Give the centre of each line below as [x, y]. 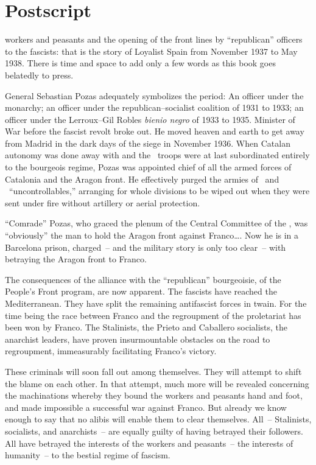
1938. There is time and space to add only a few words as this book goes [140, 63]
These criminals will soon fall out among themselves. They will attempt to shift [153, 371]
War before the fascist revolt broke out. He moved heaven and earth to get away [155, 131]
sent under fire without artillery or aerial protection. [103, 202]
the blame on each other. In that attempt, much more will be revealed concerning [157, 383]
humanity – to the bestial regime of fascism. [88, 455]
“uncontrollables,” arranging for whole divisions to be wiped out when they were [159, 191]
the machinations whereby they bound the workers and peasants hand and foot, [154, 395]
